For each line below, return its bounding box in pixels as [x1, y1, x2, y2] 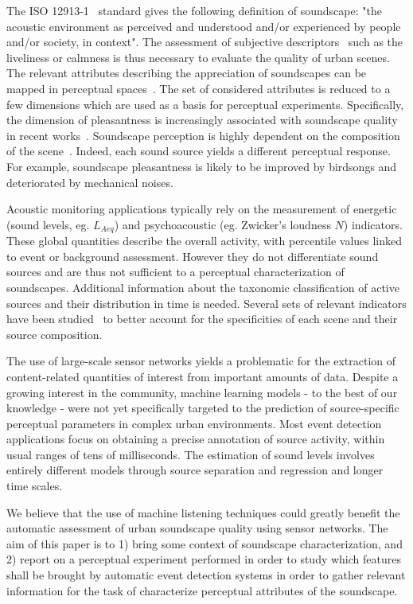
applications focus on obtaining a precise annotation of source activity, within [6, 431, 385, 447]
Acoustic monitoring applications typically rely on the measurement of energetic [6, 201, 397, 217]
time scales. [6, 477, 63, 494]
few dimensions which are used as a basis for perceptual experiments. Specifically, [6, 95, 404, 112]
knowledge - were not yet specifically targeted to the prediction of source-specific [6, 399, 399, 416]
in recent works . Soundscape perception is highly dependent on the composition [6, 127, 400, 143]
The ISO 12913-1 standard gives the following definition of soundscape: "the [6, 2, 382, 18]
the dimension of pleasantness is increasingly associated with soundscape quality [6, 111, 398, 128]
